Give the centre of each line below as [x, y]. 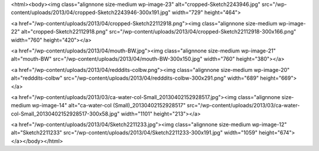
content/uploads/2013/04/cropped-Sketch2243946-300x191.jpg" [91, 12]
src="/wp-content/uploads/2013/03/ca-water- [243, 106]
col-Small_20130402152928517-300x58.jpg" [65, 114]
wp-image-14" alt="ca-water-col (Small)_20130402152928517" [109, 106]
